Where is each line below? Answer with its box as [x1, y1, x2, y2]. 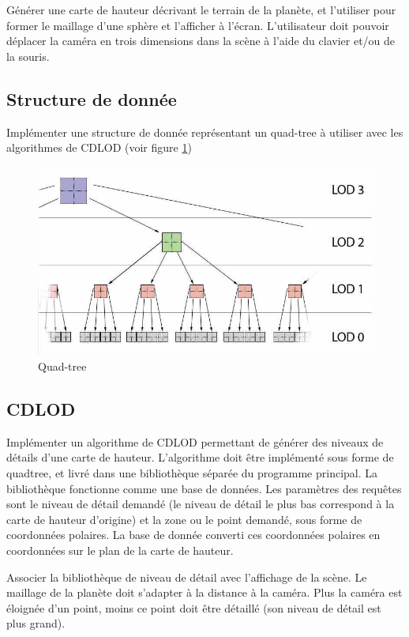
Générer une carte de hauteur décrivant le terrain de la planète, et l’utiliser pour [6, 2, 396, 17]
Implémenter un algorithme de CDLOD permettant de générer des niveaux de [6, 433, 384, 450]
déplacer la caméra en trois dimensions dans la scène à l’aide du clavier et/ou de [6, 32, 396, 49]
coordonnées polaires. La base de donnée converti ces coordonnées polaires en [6, 526, 381, 543]
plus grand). [6, 615, 66, 631]
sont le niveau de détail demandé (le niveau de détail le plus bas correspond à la [6, 496, 395, 512]
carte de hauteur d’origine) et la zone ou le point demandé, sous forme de [6, 511, 362, 527]
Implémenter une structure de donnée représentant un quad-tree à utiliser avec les [6, 123, 403, 140]
